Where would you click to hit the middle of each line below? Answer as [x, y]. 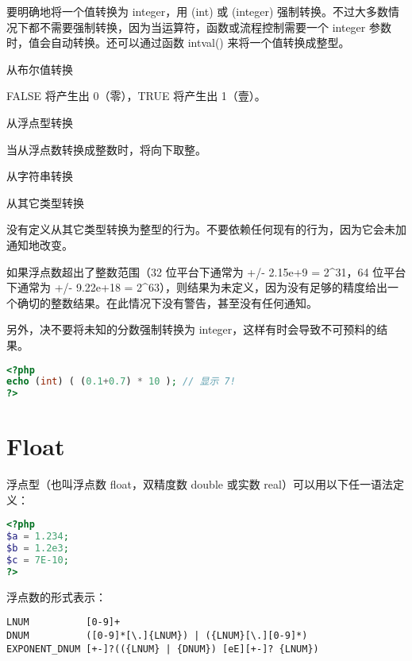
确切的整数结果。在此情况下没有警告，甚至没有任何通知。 [167, 302]
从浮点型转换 [40, 122]
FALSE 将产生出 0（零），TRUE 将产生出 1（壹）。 [136, 96]
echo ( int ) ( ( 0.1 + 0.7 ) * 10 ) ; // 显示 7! [121, 382]
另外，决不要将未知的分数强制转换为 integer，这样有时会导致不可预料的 [192, 329]
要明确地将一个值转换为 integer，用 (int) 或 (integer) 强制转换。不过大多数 [198, 11]
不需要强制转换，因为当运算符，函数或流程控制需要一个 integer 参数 [215, 27]
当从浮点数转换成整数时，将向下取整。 [106, 149]
